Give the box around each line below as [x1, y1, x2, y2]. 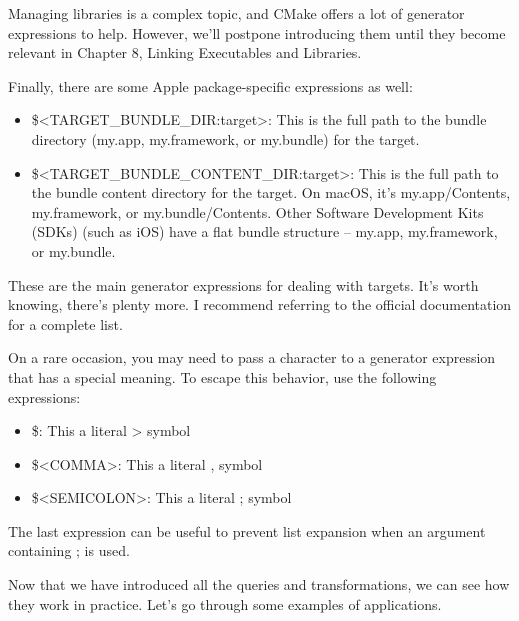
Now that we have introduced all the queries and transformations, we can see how [8, 574, 510, 595]
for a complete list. [8, 313, 123, 334]
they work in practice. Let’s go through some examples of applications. [8, 593, 442, 614]
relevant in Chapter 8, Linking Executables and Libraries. [8, 42, 362, 63]
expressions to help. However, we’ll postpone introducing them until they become [8, 22, 506, 43]
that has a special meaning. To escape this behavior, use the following [8, 366, 437, 387]
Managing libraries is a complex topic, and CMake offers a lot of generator [8, 3, 465, 23]
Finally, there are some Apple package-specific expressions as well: [8, 75, 413, 96]
